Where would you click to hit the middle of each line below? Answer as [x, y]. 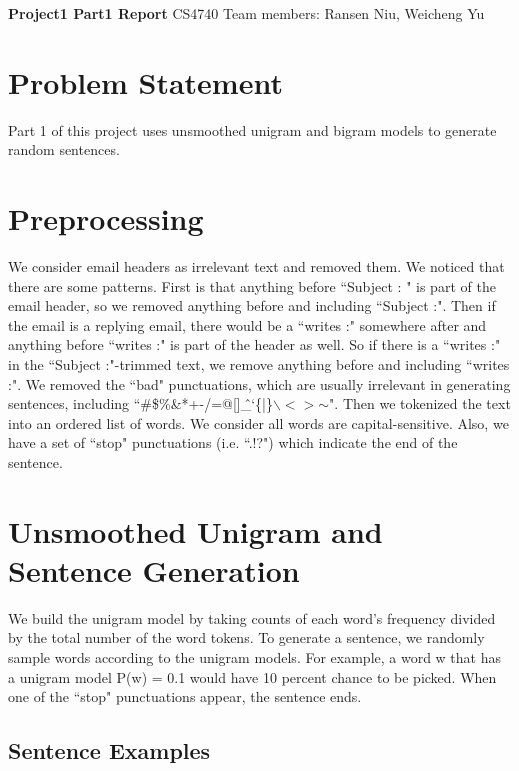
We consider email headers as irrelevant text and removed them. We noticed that [256, 266]
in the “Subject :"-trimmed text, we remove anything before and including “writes [259, 364]
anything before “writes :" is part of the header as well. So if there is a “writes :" [254, 344]
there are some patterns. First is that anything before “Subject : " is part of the [252, 285]
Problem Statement [145, 81]
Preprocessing [106, 218]
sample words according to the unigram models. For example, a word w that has [255, 657]
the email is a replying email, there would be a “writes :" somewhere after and [247, 324]
